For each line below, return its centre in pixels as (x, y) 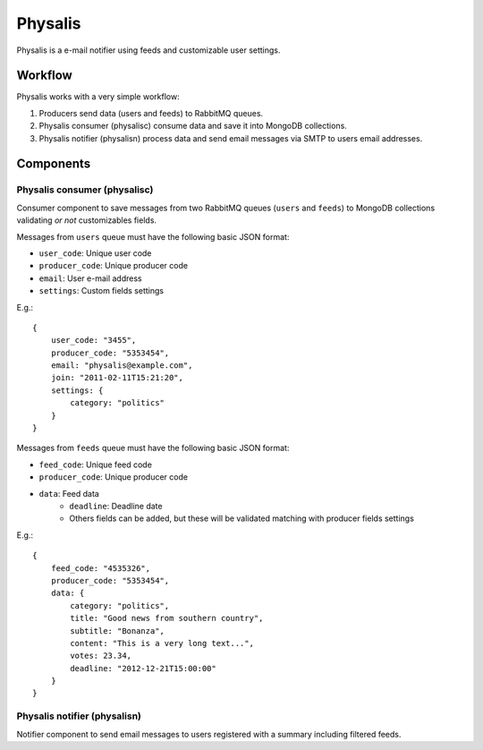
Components (54, 164)
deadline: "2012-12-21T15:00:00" (143, 668)
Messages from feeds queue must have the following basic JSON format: (153, 448)
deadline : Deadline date (116, 506)
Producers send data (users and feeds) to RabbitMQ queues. (151, 113)
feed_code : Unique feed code (95, 464)
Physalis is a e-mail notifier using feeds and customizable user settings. (148, 50)
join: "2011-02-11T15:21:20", (117, 378)
